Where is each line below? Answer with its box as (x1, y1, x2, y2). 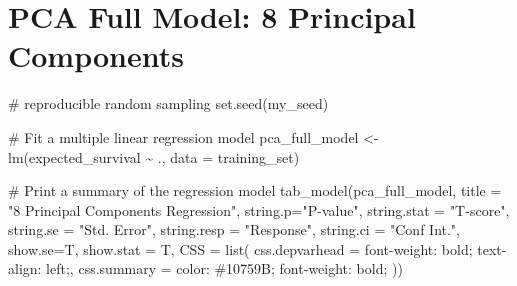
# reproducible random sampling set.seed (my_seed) (8, 93, 329, 114)
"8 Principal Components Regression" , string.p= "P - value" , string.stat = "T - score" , (8, 199, 510, 220)
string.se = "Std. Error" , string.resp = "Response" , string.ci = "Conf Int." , (8, 219, 460, 240)
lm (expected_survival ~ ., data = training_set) (8, 146, 300, 167)
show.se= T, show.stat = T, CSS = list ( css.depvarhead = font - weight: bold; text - (8, 238, 507, 259)
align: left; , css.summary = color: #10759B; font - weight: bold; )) (8, 258, 403, 279)
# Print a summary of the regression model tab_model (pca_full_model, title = (8, 180, 502, 201)
